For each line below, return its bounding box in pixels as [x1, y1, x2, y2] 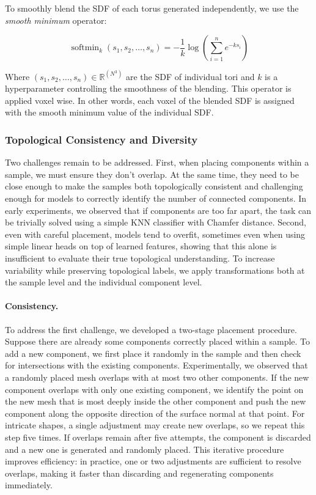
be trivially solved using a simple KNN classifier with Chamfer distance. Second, [5, 216, 306, 229]
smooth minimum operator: [5, 13, 107, 26]
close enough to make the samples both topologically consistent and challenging [5, 180, 303, 193]
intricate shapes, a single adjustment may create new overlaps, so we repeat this [5, 419, 305, 431]
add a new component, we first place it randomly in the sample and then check [5, 346, 301, 359]
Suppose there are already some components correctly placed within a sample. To [5, 335, 310, 348]
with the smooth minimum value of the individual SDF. [5, 106, 214, 119]
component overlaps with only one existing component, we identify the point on [5, 383, 304, 395]
